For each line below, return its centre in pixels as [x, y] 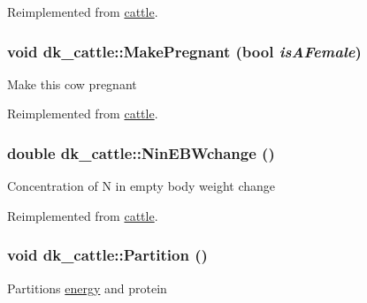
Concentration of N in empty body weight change [141, 186]
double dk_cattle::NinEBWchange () [141, 152]
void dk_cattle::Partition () [107, 255]
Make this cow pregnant [72, 83]
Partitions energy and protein [87, 288]
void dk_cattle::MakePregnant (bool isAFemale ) [184, 51]
